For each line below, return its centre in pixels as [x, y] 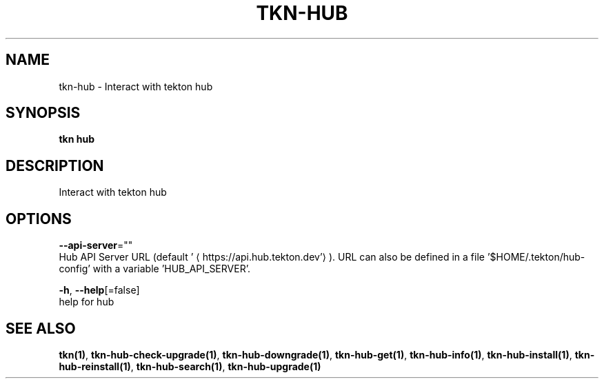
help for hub [87, 302]
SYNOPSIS [43, 113]
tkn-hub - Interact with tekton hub [136, 86]
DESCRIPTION [55, 165]
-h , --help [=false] [99, 290]
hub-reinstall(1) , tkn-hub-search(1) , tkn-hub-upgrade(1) [190, 366]
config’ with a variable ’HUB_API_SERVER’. [154, 269]
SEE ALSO [41, 328]
